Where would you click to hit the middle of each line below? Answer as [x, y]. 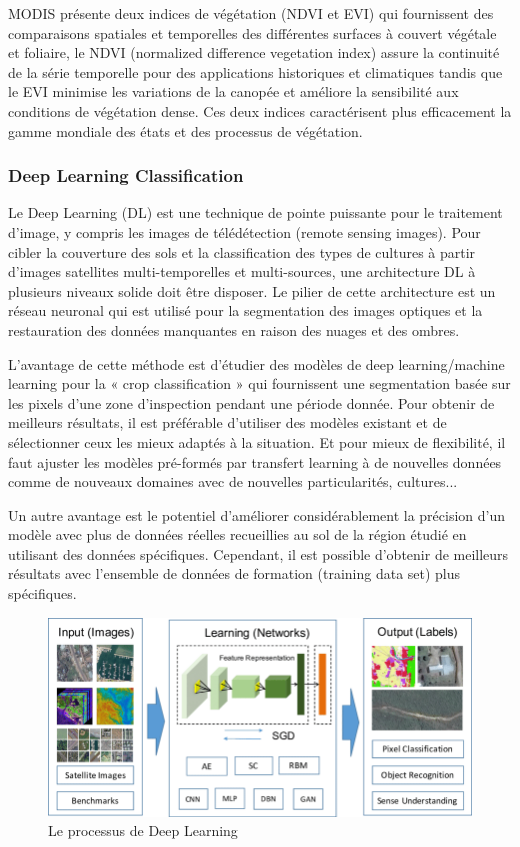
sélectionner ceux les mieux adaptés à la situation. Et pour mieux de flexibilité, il [257, 441]
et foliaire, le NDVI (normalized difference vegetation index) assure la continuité [254, 52]
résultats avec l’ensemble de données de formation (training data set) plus [234, 573]
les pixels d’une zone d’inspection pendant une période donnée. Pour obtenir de [251, 402]
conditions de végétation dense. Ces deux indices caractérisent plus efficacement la [260, 110]
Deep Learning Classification [126, 175]
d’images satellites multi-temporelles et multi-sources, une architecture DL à [242, 271]
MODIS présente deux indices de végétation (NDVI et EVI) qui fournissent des [251, 13]
